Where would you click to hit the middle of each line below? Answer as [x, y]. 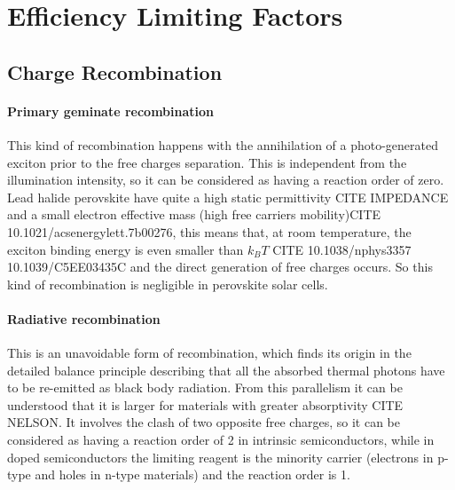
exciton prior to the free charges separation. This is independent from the [207, 162]
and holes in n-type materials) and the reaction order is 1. [192, 474]
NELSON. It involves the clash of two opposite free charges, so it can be [204, 422]
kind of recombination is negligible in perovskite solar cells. [168, 284]
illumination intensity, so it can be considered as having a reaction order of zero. [226, 180]
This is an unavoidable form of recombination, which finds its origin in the [209, 353]
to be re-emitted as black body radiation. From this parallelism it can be [205, 387]
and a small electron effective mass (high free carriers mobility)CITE [194, 214]
